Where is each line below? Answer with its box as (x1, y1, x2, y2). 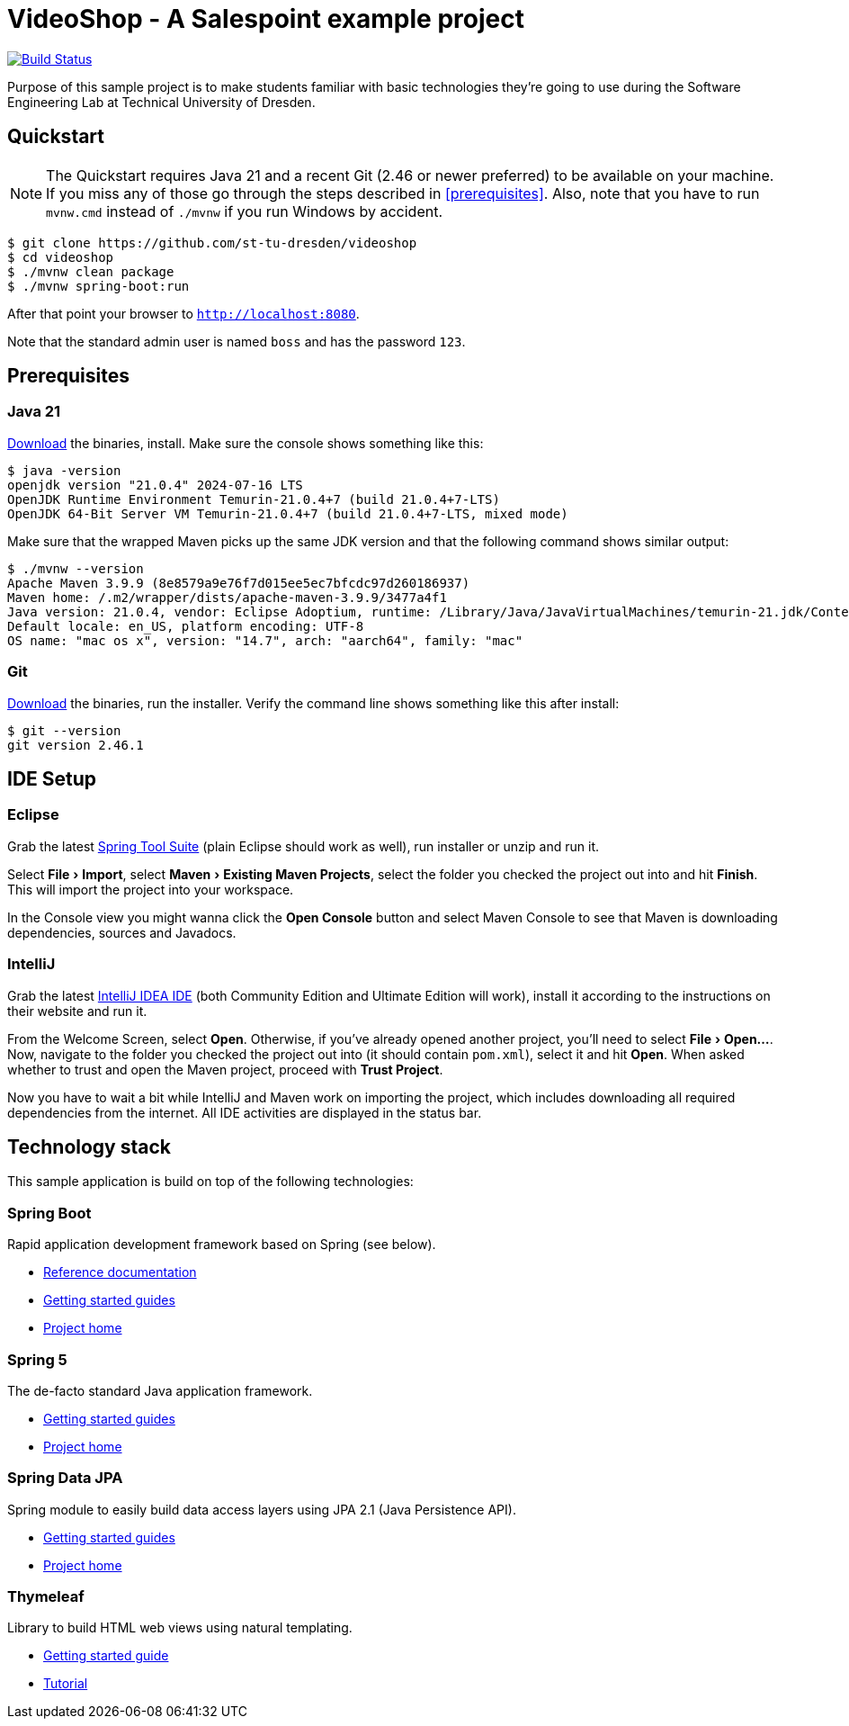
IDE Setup (7, 767, 97, 790)
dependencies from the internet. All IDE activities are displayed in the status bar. (7, 1104, 482, 1120)
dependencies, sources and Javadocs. (7, 924, 237, 940)
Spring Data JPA (7, 1469, 123, 1488)
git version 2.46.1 (7, 737, 144, 752)
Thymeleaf (7, 1587, 85, 1605)
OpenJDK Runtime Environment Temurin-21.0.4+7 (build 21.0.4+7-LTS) (7, 491, 500, 507)
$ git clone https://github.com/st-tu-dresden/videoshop (7, 235, 417, 250)
